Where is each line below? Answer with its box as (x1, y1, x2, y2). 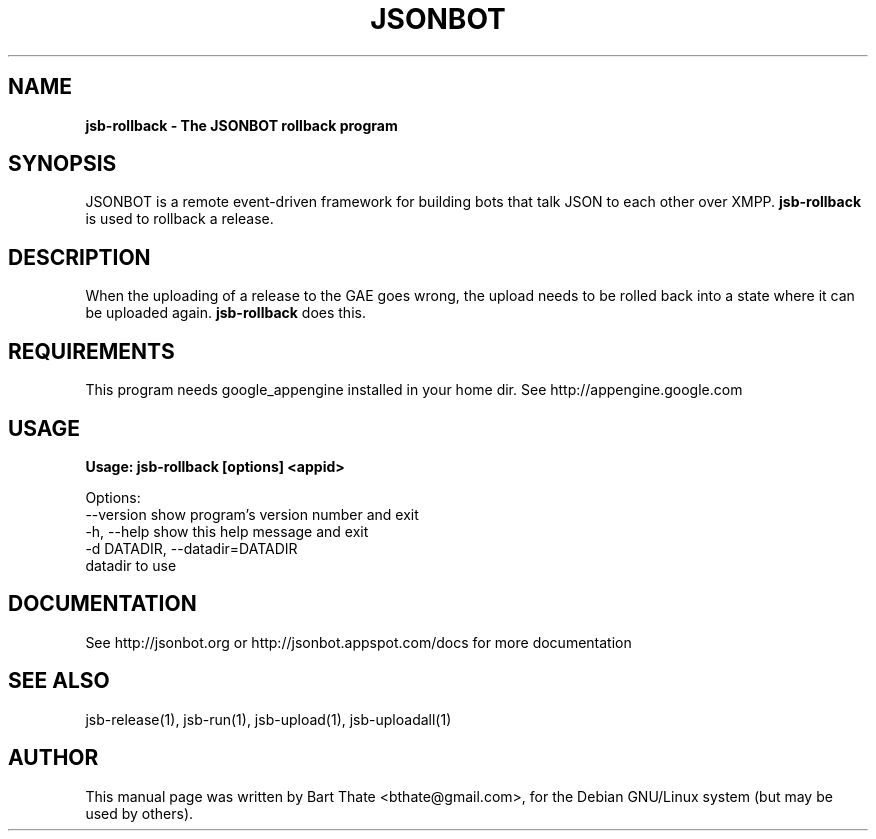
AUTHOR (8, 745, 99, 771)
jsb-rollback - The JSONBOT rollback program (85, 116, 398, 134)
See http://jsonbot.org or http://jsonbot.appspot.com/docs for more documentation (85, 633, 632, 651)
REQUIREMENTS (8, 338, 175, 364)
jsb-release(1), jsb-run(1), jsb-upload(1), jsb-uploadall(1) (85, 710, 452, 728)
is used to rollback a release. (85, 210, 274, 228)
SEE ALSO (8, 668, 110, 694)
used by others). (85, 804, 194, 822)
